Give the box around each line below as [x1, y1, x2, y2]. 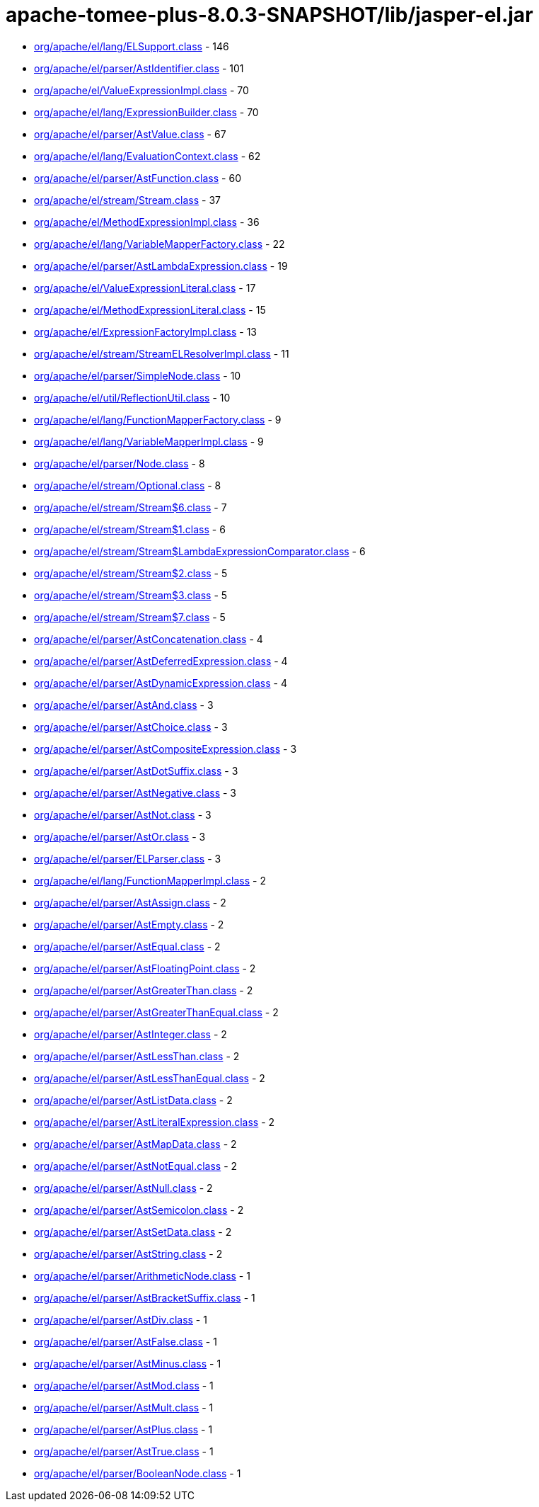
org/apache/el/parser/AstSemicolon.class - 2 [34, 1203, 244, 1216]
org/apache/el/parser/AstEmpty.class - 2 [34, 918, 224, 931]
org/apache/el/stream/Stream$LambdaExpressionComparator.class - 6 [34, 545, 366, 557]
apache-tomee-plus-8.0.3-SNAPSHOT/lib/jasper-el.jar [6, 3, 533, 27]
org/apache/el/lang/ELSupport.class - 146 [34, 40, 229, 52]
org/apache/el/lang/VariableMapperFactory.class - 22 [34, 237, 285, 250]
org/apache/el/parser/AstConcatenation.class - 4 [34, 632, 263, 645]
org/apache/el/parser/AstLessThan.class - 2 [34, 1050, 240, 1062]
